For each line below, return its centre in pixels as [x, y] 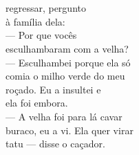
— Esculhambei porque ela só [68, 62]
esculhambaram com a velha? [67, 48]
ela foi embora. [37, 103]
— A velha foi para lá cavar [64, 116]
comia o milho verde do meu [65, 76]
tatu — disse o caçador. [55, 144]
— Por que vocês [41, 35]
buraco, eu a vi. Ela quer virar [69, 130]
